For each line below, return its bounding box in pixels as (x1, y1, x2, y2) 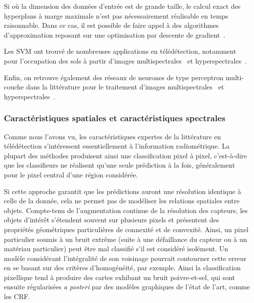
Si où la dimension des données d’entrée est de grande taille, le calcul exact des (4, 1, 241, 11)
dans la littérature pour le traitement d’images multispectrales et (26, 82, 224, 92)
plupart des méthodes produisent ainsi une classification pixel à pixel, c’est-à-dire (4, 150, 247, 160)
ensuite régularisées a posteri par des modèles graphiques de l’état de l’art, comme (4, 281, 250, 292)
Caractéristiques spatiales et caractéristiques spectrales (4, 112, 226, 124)
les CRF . (4, 291, 30, 302)
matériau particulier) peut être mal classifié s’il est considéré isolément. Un (4, 243, 229, 254)
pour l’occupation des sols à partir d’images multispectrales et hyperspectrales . (4, 55, 247, 65)
